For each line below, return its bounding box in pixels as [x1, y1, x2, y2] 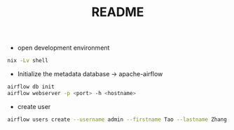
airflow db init [7, 83, 55, 91]
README [91, 4, 144, 20]
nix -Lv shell [7, 57, 49, 64]
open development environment [17, 43, 110, 52]
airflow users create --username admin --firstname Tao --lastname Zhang [7, 116, 228, 123]
